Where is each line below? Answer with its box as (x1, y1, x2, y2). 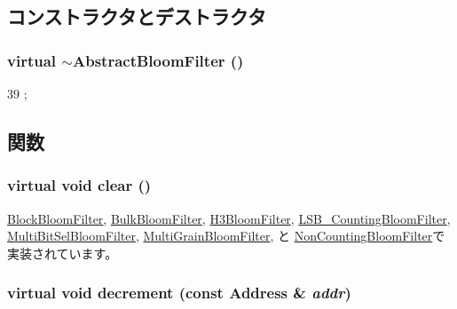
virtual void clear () (7, 174, 152, 196)
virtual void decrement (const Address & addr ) (7, 281, 351, 304)
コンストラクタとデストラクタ (7, 3, 266, 30)
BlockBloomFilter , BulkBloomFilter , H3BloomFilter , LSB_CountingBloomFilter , (7, 209, 451, 227)
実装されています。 (7, 243, 118, 262)
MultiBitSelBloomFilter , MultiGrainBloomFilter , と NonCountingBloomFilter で (7, 226, 445, 245)
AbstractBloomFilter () (72, 49, 244, 71)
